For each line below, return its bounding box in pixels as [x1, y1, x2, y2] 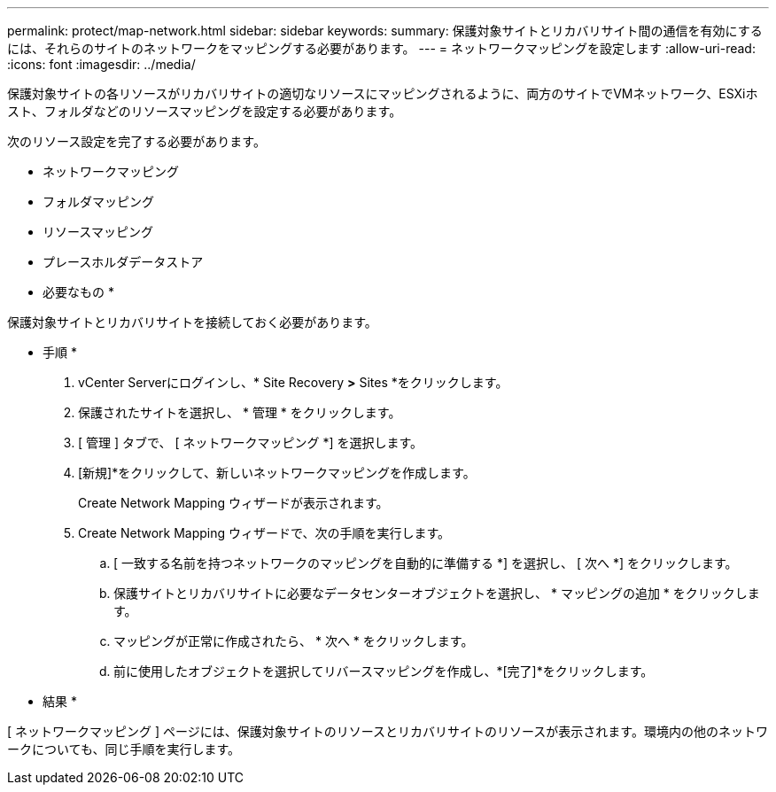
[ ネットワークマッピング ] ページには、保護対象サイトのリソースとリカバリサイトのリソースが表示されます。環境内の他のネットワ [7, 724, 768, 739]
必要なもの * [43, 284, 114, 299]
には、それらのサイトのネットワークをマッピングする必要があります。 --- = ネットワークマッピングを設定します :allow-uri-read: [7, 41, 756, 56]
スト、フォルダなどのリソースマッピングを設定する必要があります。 [7, 104, 402, 119]
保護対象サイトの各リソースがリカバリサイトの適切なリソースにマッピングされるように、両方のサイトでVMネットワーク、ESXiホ [7, 86, 758, 101]
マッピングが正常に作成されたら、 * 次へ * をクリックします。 [113, 633, 474, 648]
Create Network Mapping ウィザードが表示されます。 [78, 495, 389, 510]
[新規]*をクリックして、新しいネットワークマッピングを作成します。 [78, 465, 476, 480]
